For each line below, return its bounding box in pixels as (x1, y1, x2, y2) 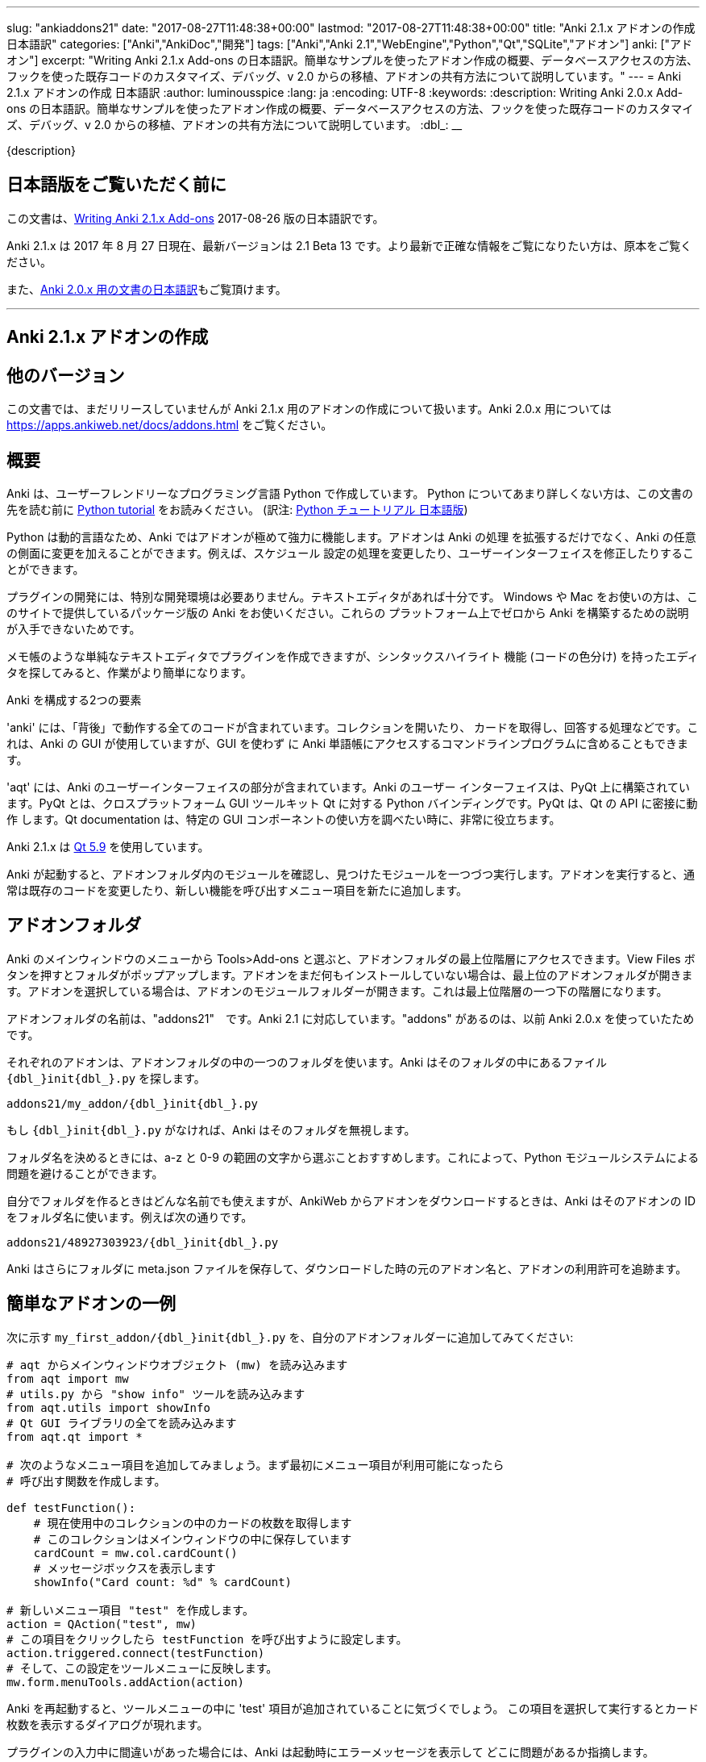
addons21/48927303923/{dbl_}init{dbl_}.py (6, 1235, 279, 1249)
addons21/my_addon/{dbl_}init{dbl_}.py (6, 1096, 258, 1110)
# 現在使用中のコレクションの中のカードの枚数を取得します (33, 1516, 352, 1530)
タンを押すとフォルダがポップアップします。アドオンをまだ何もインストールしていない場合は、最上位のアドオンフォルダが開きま (6, 967, 693, 982)
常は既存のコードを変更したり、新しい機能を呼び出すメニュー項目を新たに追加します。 (6, 883, 468, 897)
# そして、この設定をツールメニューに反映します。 (6, 1661, 278, 1675)
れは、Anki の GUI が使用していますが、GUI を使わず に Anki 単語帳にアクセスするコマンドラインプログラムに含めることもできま (6, 736, 689, 750)
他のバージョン (6, 365, 125, 386)
